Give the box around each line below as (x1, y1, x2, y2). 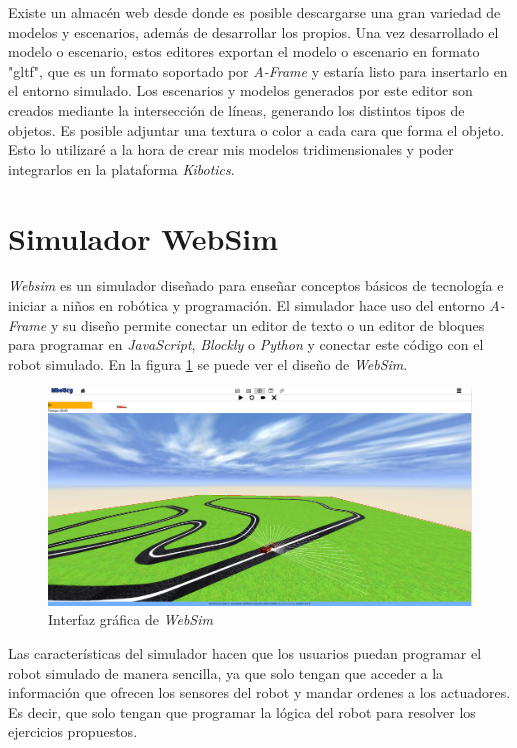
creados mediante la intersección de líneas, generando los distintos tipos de (8, 99, 465, 120)
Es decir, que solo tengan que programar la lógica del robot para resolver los (8, 701, 476, 722)
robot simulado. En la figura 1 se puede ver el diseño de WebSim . (8, 353, 408, 374)
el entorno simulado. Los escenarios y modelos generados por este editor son (8, 80, 473, 101)
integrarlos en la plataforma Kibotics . (8, 158, 235, 179)
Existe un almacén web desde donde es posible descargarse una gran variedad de (8, 2, 501, 22)
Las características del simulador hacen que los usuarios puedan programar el (8, 643, 482, 663)
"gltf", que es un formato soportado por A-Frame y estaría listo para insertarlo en (8, 60, 508, 81)
